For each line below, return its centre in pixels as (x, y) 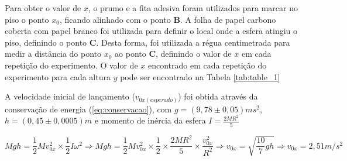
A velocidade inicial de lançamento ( (70, 96)
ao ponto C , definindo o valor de (173, 54)
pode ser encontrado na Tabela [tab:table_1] (200, 76)
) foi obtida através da (218, 96)
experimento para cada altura (58, 76)
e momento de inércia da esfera (150, 120)
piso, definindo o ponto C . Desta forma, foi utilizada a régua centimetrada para (147, 42)
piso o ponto (27, 19)
